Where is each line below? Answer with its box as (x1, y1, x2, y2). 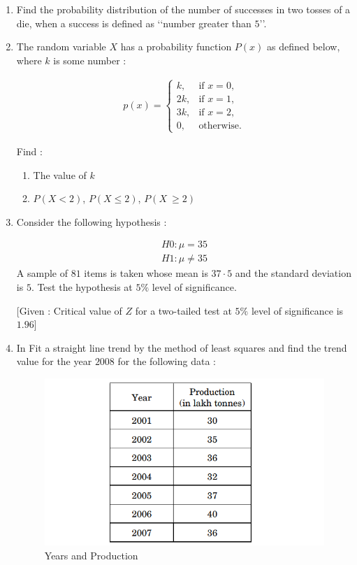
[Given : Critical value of (16, 303, 122, 317)
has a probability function (120, 39, 232, 54)
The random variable (16, 39, 106, 54)
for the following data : (117, 354, 216, 369)
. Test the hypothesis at (31, 280, 133, 294)
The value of (33, 167, 87, 182)
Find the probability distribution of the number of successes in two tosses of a (16, 2, 351, 16)
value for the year (16, 354, 92, 369)
